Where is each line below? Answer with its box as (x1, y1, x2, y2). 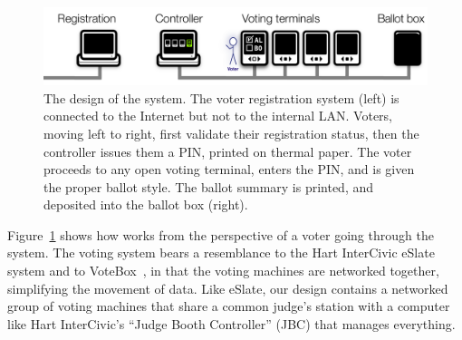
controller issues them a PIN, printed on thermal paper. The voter (43, 141, 412, 160)
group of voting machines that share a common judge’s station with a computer (7, 296, 450, 316)
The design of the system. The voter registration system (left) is (43, 88, 399, 107)
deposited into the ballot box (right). (43, 195, 248, 214)
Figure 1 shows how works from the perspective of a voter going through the (7, 225, 434, 244)
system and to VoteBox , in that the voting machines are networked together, (7, 261, 439, 280)
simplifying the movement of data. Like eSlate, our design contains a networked (7, 278, 448, 297)
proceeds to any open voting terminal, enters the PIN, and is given (43, 160, 415, 179)
